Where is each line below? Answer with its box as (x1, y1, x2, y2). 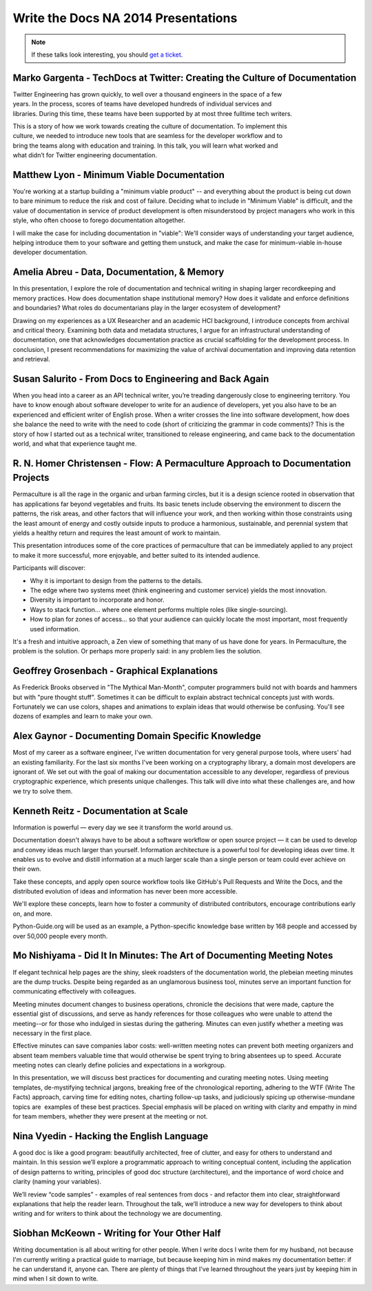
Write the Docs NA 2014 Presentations (12, 10, 238, 26)
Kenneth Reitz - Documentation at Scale (12, 805, 189, 817)
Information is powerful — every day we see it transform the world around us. (12, 823, 234, 831)
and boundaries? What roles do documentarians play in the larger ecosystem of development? (12, 304, 281, 312)
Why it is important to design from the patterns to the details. (30, 576, 203, 584)
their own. (12, 865, 41, 873)
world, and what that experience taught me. (12, 439, 137, 448)
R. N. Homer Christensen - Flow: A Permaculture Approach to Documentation (12, 457, 351, 469)
